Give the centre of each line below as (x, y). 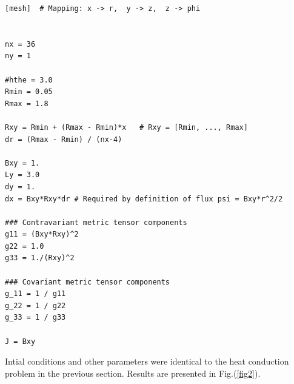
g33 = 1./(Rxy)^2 (40, 258)
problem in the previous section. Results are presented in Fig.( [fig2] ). (133, 373)
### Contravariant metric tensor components (96, 222)
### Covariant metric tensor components (88, 282)
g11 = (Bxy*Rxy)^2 (42, 234)
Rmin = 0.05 (29, 92)
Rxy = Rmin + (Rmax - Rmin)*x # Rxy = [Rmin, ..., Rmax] (126, 127)
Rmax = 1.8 (27, 103)
